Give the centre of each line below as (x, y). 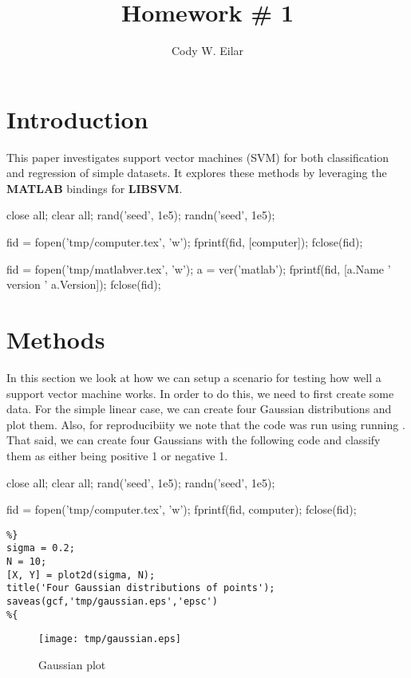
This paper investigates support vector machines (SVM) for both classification (198, 157)
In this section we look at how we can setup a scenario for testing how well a (194, 377)
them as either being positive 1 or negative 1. (117, 455)
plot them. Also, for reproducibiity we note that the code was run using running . (206, 424)
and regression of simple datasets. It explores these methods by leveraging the (197, 173)
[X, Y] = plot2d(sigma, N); (81, 575)
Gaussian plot (72, 664)
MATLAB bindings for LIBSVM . (95, 188)
